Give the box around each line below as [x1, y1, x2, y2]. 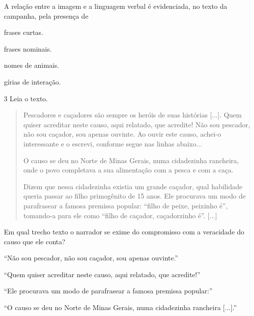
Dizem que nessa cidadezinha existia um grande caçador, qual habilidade [23, 181, 243, 191]
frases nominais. [4, 43, 52, 54]
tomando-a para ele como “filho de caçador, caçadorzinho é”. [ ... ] [23, 210, 217, 220]
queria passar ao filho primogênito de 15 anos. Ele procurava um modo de [23, 191, 246, 201]
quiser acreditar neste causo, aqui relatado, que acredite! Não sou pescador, [23, 119, 251, 129]
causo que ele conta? [4, 236, 65, 246]
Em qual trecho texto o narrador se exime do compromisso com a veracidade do [4, 227, 245, 237]
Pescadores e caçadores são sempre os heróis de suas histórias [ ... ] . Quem [23, 110, 242, 120]
